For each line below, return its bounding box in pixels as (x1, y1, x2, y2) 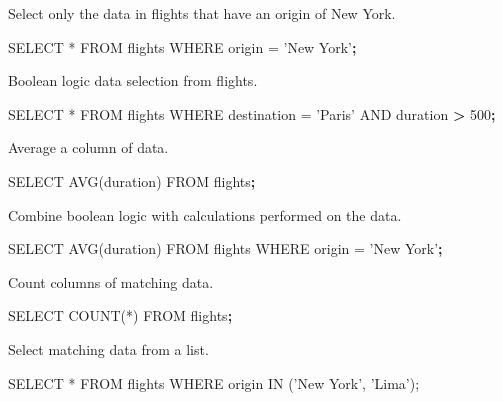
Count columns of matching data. (8, 271, 214, 292)
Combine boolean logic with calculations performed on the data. (8, 204, 402, 225)
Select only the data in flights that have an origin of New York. (8, 3, 396, 23)
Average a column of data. (8, 137, 169, 158)
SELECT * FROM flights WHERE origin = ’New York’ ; (8, 36, 357, 57)
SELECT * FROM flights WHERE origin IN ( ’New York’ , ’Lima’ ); (8, 372, 420, 393)
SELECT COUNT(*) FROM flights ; (8, 305, 233, 326)
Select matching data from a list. (8, 338, 209, 359)
